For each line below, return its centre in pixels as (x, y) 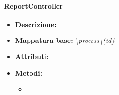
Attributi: (32, 56)
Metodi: (29, 73)
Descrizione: (36, 24)
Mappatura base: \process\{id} (65, 40)
